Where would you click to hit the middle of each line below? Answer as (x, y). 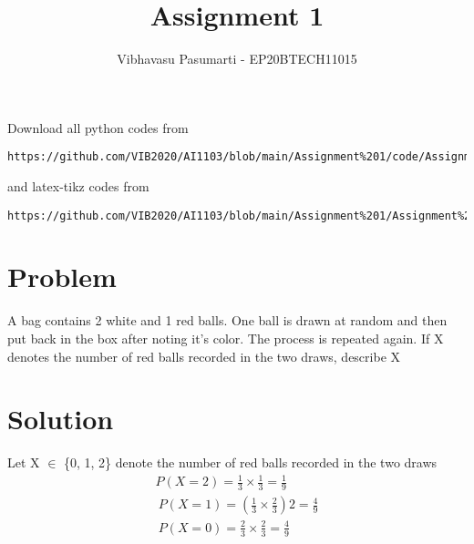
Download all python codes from (98, 127)
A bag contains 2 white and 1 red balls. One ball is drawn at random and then (227, 320)
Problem (62, 277)
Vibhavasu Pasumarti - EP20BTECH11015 (237, 59)
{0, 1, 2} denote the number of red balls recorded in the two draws (251, 462)
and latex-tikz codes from (78, 185)
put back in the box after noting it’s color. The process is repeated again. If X (226, 338)
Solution (61, 419)
